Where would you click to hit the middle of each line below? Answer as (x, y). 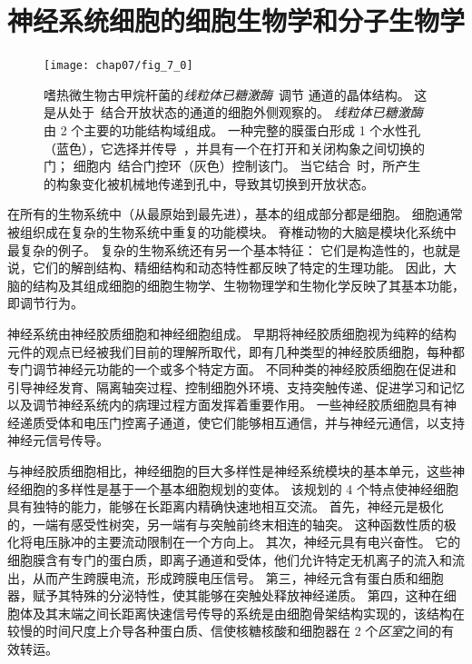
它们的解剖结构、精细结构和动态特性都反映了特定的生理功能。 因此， (238, 268)
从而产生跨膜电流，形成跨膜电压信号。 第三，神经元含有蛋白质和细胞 (238, 577)
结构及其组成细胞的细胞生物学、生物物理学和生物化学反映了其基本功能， (248, 285)
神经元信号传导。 (58, 440)
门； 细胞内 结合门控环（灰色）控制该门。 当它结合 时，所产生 (232, 166)
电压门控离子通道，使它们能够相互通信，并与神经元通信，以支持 (274, 422)
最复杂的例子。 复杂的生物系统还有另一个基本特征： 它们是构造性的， (215, 249)
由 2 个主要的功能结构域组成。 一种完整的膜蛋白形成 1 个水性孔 (232, 129)
